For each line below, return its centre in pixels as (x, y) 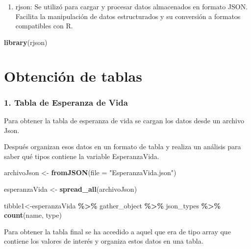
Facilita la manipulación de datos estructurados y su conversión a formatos (128, 16)
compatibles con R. (44, 26)
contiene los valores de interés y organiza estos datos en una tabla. (104, 241)
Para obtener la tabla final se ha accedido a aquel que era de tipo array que (117, 231)
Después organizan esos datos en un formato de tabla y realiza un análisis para (123, 147)
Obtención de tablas (73, 76)
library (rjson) (26, 42)
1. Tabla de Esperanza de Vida (66, 102)
